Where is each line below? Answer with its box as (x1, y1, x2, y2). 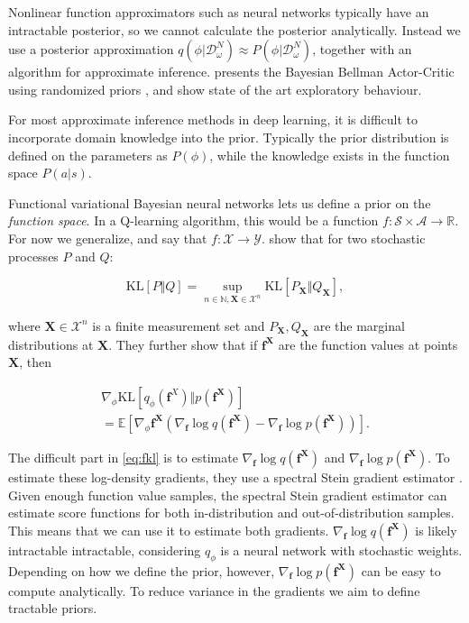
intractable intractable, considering (8, 540, 201, 559)
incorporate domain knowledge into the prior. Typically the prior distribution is (8, 127, 449, 146)
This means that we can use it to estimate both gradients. (8, 520, 329, 539)
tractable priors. (8, 599, 97, 618)
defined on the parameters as (8, 145, 168, 164)
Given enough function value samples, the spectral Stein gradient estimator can (8, 485, 447, 504)
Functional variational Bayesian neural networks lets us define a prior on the (8, 193, 431, 212)
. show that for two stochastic (261, 228, 426, 247)
